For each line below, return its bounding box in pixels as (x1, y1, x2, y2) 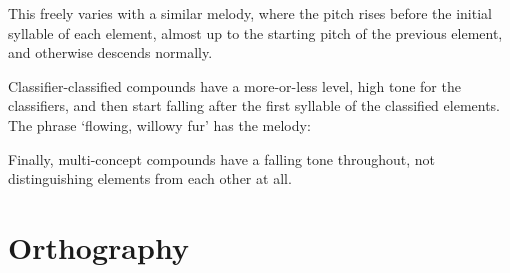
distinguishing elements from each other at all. (8, 168, 292, 189)
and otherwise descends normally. (8, 42, 213, 63)
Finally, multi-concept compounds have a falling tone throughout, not (8, 148, 435, 169)
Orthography (8, 226, 189, 267)
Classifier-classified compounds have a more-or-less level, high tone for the (8, 75, 461, 96)
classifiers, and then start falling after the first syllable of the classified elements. (8, 95, 500, 116)
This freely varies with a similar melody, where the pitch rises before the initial (8, 3, 492, 23)
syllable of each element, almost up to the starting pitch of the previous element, (8, 22, 503, 43)
